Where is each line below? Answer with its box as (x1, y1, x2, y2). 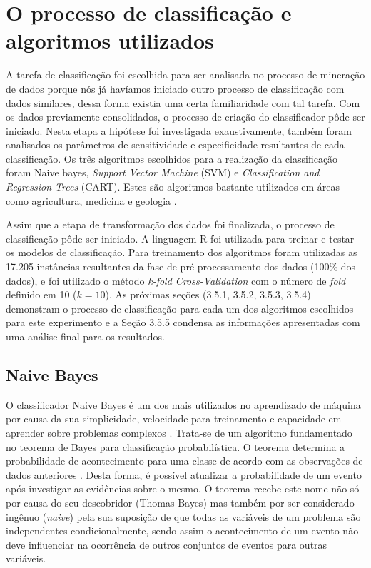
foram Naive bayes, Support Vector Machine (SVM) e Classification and (6, 165, 320, 180)
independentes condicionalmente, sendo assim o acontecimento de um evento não (6, 523, 359, 538)
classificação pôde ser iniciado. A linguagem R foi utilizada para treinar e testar (6, 230, 355, 245)
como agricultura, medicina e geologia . (6, 193, 177, 208)
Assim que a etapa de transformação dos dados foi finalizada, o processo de (6, 217, 335, 232)
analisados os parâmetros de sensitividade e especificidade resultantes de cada (6, 137, 345, 152)
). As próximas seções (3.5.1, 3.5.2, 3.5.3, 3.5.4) (105, 287, 311, 302)
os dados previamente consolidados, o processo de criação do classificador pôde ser (6, 109, 365, 124)
